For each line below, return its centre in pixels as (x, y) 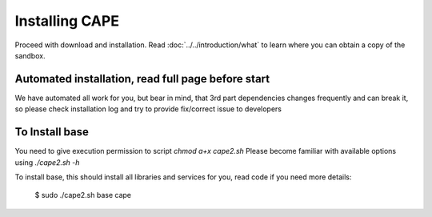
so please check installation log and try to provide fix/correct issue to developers (148, 109)
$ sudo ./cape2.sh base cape (83, 195)
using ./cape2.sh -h (47, 162)
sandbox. (30, 55)
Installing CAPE (67, 21)
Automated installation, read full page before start (142, 79)
